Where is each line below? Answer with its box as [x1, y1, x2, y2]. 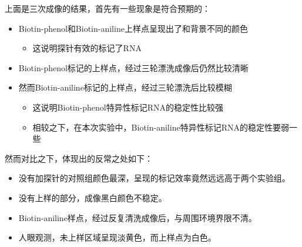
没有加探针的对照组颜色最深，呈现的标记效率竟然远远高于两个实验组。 [18, 172, 290, 184]
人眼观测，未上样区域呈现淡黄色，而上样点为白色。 [18, 231, 216, 243]
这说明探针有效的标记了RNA [32, 42, 142, 54]
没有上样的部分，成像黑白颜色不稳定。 [18, 191, 167, 203]
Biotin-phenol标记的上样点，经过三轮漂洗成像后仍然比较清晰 [18, 61, 249, 74]
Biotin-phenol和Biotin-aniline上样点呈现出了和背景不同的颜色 [18, 22, 248, 34]
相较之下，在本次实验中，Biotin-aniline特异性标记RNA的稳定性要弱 [32, 121, 289, 133]
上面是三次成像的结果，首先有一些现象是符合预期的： [5, 2, 210, 14]
